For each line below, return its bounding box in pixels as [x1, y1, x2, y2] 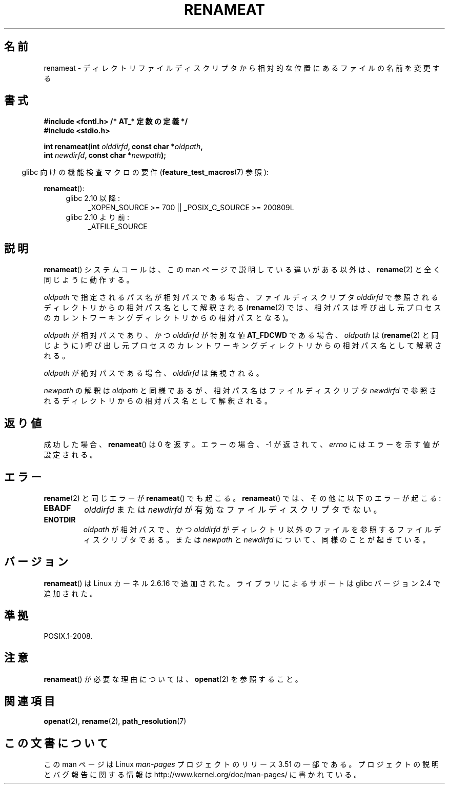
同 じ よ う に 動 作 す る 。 [44, 275, 134, 285]
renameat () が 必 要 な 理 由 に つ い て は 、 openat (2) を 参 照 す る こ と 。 [44, 674, 302, 683]
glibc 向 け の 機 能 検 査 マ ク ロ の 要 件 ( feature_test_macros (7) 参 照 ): [22, 168, 269, 177]
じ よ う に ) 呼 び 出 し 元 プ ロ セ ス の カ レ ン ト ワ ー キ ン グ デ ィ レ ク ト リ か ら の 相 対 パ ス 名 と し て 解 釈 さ [44, 341, 442, 350]
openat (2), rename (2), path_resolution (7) [44, 717, 187, 726]
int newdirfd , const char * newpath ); [44, 151, 167, 160]
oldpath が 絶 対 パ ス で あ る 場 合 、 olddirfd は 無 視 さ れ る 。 [44, 369, 263, 378]
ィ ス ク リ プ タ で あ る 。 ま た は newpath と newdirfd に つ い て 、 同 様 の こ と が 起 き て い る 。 [83, 535, 430, 544]
